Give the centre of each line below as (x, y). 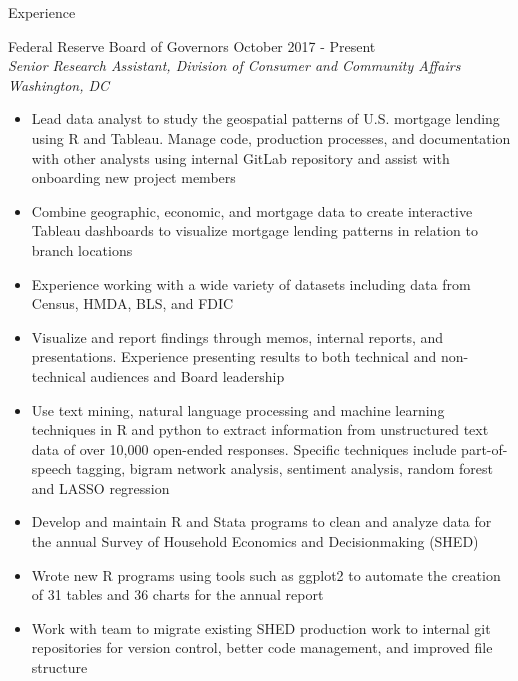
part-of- (484, 448)
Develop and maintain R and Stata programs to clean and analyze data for (261, 521)
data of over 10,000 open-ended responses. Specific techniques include (244, 448)
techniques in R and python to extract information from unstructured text (260, 429)
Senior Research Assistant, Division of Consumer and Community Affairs (234, 65)
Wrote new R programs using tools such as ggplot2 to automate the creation (266, 574)
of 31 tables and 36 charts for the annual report (177, 594)
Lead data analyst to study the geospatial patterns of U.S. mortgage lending (265, 118)
